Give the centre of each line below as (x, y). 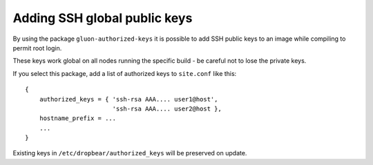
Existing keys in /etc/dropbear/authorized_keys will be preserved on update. (130, 153)
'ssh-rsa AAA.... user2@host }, (167, 108)
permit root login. (37, 48)
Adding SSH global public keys (103, 18)
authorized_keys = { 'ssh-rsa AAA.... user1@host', (128, 99)
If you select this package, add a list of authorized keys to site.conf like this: (125, 73)
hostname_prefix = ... (78, 118)
